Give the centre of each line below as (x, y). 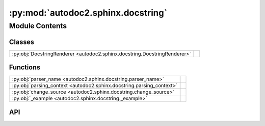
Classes (22, 42)
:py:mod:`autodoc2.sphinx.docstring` (88, 13)
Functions (25, 68)
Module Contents (38, 26)
